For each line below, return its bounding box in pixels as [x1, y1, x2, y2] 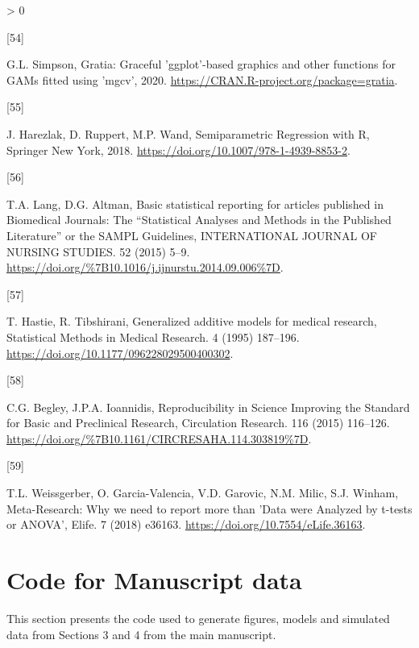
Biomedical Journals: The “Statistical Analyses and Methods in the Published [6, 211, 392, 228]
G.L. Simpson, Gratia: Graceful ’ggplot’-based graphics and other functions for [6, 56, 396, 73]
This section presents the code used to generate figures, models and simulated [6, 609, 390, 626]
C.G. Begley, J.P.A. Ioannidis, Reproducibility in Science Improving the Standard [6, 398, 410, 415]
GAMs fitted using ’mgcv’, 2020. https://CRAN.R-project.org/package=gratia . [6, 71, 398, 88]
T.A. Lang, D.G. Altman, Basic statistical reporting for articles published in [6, 195, 384, 212]
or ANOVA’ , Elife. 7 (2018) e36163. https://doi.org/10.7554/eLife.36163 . [6, 516, 366, 533]
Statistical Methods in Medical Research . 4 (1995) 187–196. [6, 328, 300, 345]
